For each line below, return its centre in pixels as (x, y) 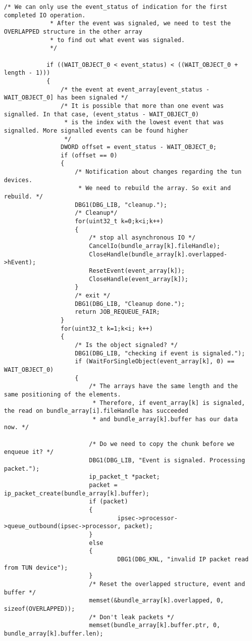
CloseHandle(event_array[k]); (139, 279)
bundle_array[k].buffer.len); (54, 633)
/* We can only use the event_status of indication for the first (116, 7)
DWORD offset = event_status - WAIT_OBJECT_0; (139, 147)
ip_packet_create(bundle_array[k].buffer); (77, 493)
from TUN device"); (36, 567)
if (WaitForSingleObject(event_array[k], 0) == (155, 362)
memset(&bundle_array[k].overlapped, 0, (156, 601)
